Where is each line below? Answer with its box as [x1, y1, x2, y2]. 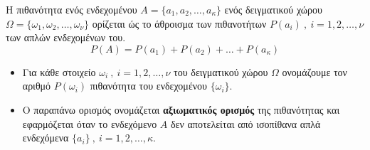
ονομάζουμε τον [282, 64, 347, 79]
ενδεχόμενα [22, 130, 69, 145]
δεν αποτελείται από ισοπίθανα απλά [171, 116, 321, 131]
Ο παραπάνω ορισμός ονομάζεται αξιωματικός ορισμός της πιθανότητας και [22, 102, 340, 117]
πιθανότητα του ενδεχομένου [90, 78, 208, 93]
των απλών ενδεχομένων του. [6, 30, 126, 45]
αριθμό [22, 78, 51, 93]
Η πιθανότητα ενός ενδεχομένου [6, 2, 137, 16]
